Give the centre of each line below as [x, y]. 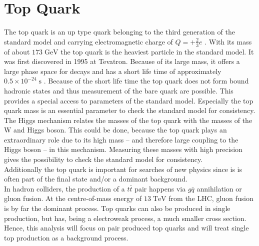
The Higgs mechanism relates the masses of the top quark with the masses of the [128, 120]
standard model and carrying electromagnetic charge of [88, 41]
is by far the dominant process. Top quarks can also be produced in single [117, 208]
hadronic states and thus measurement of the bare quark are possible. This [119, 90]
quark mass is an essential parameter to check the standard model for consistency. [130, 110]
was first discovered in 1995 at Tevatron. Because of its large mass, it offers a [122, 61]
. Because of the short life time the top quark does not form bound [146, 81]
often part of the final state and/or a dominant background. [96, 179]
